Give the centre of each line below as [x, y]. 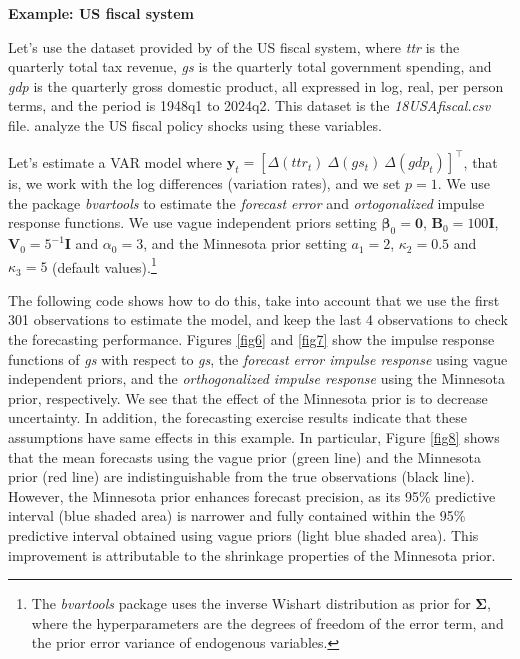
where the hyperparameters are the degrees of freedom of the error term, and [267, 622]
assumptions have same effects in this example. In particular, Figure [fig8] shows [254, 437]
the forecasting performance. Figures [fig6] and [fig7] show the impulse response [251, 339]
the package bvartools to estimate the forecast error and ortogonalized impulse [246, 202]
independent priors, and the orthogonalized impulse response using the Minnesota [256, 378]
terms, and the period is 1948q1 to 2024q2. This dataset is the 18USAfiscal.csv [249, 105]
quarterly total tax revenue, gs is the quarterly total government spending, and [250, 66]
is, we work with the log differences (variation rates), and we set [204, 183]
